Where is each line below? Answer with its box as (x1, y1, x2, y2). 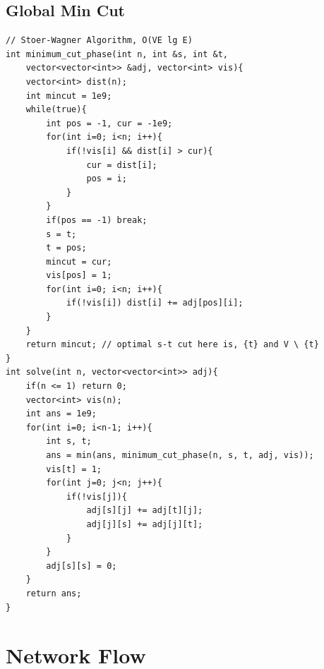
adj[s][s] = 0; (46, 560, 117, 571)
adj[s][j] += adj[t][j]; (86, 505, 203, 516)
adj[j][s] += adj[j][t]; (86, 519, 203, 529)
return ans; (25, 588, 82, 598)
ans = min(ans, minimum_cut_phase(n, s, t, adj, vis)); (46, 450, 314, 461)
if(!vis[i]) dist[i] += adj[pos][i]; (66, 298, 244, 308)
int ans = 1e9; (25, 409, 97, 419)
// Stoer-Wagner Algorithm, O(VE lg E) (6, 35, 193, 46)
